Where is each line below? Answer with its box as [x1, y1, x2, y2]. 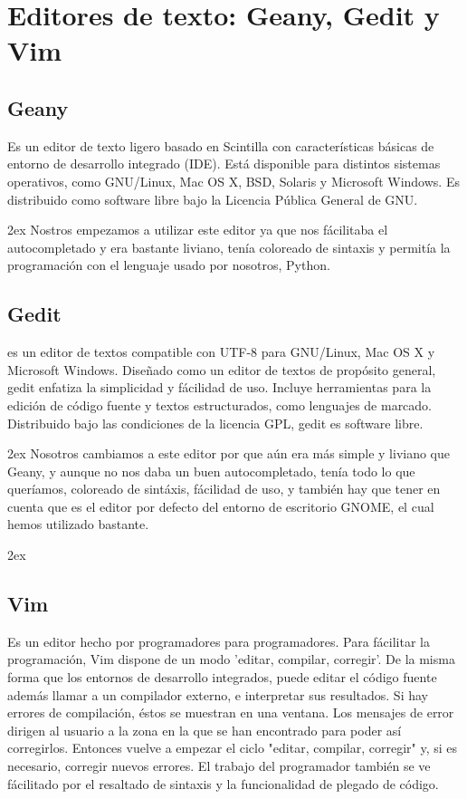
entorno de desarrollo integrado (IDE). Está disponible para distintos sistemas [7, 154, 441, 173]
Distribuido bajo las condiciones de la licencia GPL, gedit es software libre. [7, 413, 424, 432]
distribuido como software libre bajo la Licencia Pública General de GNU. [7, 189, 418, 208]
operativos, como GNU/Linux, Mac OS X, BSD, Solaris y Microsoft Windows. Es [7, 171, 460, 190]
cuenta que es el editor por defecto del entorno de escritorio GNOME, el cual [7, 496, 434, 515]
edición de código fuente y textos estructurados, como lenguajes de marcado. [7, 395, 433, 414]
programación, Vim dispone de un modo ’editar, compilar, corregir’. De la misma [7, 650, 455, 669]
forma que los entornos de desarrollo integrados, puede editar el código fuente [7, 668, 437, 687]
